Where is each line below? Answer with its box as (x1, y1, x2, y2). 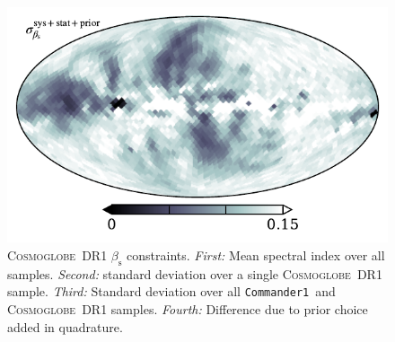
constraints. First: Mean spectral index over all (127, 245, 385, 264)
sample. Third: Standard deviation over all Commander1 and (7, 282, 336, 301)
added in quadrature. (7, 317, 123, 336)
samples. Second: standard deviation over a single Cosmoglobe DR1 (7, 264, 382, 283)
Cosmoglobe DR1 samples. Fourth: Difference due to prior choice (7, 300, 368, 319)
